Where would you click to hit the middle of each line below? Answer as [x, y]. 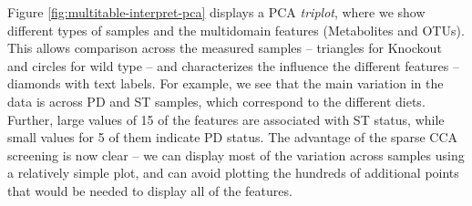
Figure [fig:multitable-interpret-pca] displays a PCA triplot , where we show [216, 12]
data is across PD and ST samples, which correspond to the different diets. [216, 101]
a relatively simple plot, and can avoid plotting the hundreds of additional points [233, 173]
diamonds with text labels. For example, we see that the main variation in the [226, 83]
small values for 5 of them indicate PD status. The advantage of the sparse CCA [232, 137]
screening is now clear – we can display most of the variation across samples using [236, 154]
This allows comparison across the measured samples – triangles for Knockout [225, 48]
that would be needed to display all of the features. [150, 190]
